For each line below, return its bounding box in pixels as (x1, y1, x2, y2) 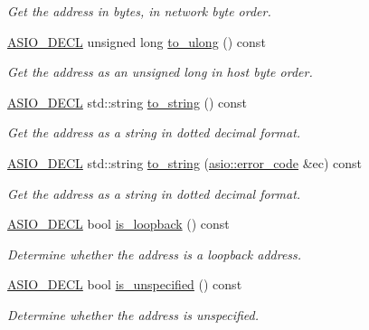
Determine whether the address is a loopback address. (7, 244, 302, 263)
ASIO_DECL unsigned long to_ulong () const (7, 32, 266, 51)
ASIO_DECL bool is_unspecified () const (7, 275, 242, 294)
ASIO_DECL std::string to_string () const (7, 92, 248, 111)
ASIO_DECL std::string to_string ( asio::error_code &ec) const (7, 153, 363, 172)
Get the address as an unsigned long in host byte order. (7, 62, 313, 81)
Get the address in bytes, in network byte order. (7, 2, 271, 20)
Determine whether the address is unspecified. (7, 305, 260, 324)
